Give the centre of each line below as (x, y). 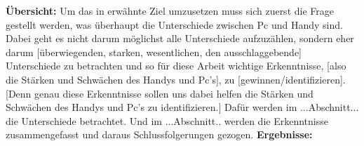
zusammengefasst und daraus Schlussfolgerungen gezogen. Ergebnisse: (159, 134)
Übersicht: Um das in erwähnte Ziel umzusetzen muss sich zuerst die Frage (170, 11)
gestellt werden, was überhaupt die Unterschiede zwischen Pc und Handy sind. (174, 24)
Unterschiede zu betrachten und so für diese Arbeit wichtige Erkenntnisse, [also (176, 66)
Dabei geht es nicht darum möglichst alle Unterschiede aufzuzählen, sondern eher (180, 38)
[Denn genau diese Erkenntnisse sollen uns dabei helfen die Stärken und (160, 93)
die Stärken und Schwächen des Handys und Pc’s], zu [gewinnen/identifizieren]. (176, 79)
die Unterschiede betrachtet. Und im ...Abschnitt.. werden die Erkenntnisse (167, 120)
